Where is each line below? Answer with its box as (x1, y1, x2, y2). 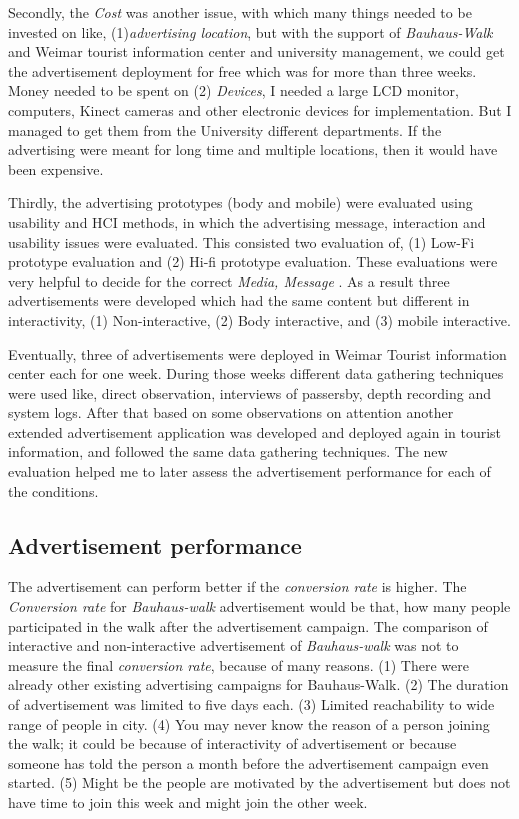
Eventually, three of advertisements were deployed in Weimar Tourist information (8, 343, 507, 364)
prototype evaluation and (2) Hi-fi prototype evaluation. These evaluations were (8, 251, 498, 272)
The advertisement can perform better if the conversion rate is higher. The (8, 576, 467, 597)
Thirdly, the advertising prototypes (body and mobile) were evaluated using (8, 192, 473, 213)
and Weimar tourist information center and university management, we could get (8, 41, 505, 62)
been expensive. (8, 158, 104, 179)
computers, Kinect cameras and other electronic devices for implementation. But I (8, 99, 512, 120)
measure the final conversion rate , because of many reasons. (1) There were (8, 654, 469, 675)
